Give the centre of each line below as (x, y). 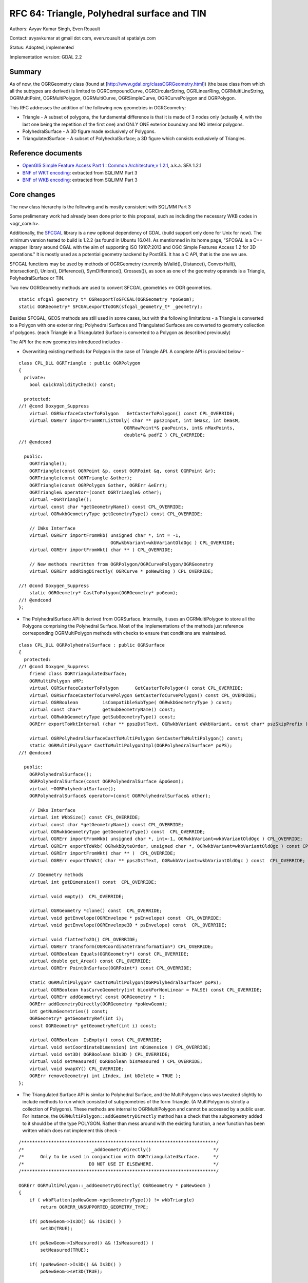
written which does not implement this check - (71, 1131)
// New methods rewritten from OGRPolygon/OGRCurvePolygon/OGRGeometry (121, 564)
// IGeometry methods (56, 875)
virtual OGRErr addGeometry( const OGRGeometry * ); (97, 997)
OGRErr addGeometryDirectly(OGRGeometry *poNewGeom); (98, 1004)
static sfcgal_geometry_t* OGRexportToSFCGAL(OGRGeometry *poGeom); (107, 299)
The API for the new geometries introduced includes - (66, 342)
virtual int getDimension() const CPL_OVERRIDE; (93, 882)
